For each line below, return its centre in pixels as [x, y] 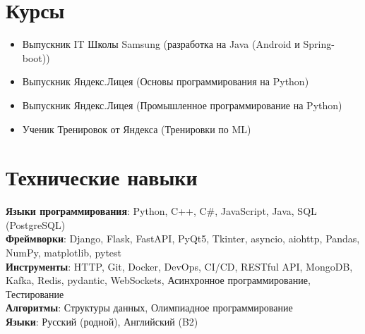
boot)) [36, 57]
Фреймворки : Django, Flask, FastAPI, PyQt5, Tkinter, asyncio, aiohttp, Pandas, [183, 239]
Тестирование [35, 293]
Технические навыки [102, 177]
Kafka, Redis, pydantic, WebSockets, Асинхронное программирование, [158, 280]
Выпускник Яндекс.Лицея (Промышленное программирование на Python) [182, 105]
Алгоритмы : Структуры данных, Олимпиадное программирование [149, 308]
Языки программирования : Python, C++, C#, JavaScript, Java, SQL [161, 211]
